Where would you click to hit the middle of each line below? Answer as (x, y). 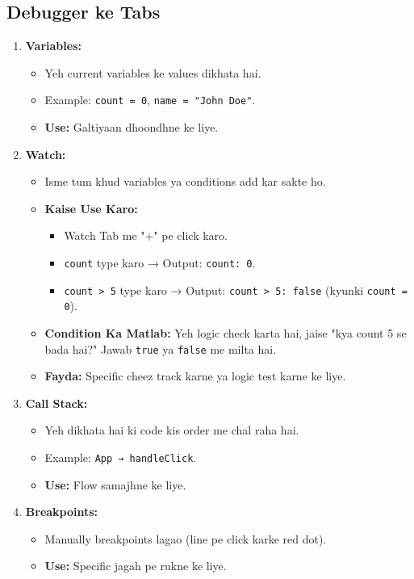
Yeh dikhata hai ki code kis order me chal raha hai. (172, 430)
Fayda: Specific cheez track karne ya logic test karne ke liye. (195, 376)
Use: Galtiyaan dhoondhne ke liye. (132, 127)
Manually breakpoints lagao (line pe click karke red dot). (186, 538)
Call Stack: (56, 403)
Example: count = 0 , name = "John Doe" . (150, 100)
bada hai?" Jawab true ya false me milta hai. (161, 348)
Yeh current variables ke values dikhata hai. (153, 72)
